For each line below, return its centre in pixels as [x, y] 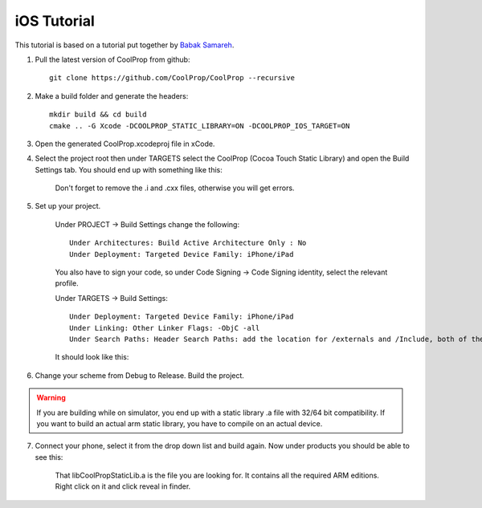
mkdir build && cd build [98, 115]
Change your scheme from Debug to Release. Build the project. [140, 375]
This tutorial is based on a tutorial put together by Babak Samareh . [125, 45]
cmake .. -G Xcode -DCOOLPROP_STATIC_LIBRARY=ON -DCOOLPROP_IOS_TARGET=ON [200, 126]
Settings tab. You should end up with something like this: [129, 169]
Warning [51, 398]
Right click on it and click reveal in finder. [123, 486]
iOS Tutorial [55, 21]
